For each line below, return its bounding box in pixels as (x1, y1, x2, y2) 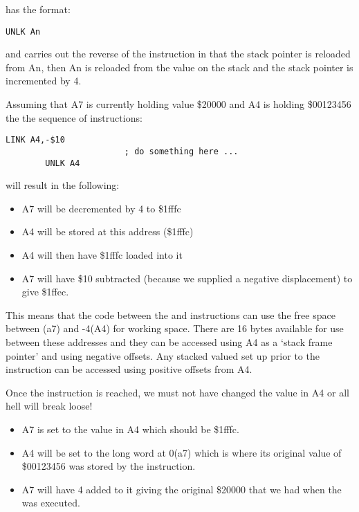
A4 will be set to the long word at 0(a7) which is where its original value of (21, 445, 342, 459)
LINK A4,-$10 (6, 135, 65, 145)
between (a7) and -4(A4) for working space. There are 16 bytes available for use (6, 321, 344, 336)
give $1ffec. (21, 284, 69, 299)
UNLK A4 (45, 158, 80, 168)
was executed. (21, 495, 80, 510)
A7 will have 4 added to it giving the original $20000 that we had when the (21, 482, 342, 496)
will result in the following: (6, 178, 120, 192)
